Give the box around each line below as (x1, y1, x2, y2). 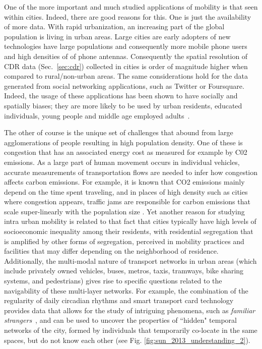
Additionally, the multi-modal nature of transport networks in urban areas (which (4, 255, 257, 266)
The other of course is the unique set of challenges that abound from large (4, 127, 233, 138)
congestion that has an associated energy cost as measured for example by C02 (4, 147, 247, 157)
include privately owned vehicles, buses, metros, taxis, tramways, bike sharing (4, 265, 244, 276)
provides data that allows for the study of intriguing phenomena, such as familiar (4, 305, 255, 315)
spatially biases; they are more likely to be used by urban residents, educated (4, 100, 242, 110)
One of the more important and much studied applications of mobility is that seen (4, 2, 258, 12)
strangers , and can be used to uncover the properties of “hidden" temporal (4, 315, 237, 325)
